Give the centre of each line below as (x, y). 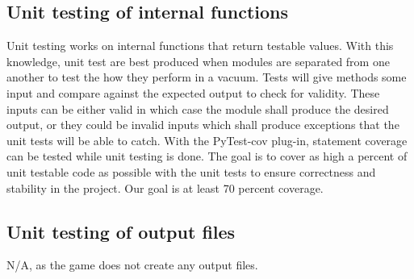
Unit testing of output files (121, 231)
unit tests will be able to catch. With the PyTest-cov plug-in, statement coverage (207, 140)
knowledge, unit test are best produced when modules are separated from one (198, 61)
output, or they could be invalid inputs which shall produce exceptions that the (203, 125)
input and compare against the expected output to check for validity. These (193, 92)
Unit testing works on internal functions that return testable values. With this (200, 46)
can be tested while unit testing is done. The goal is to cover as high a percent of (207, 156)
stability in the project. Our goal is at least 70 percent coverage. (165, 187)
